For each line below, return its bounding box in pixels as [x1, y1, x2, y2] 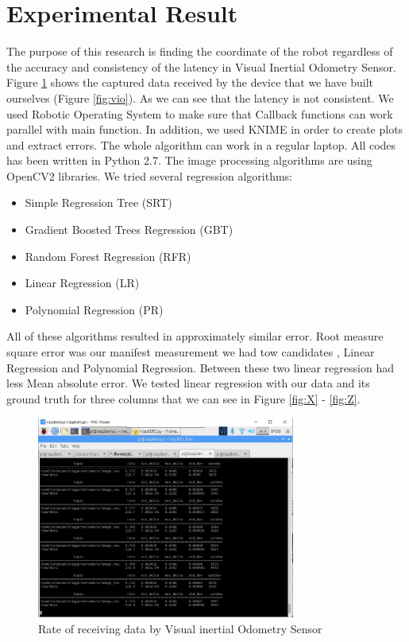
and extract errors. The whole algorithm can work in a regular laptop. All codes [6, 136, 396, 153]
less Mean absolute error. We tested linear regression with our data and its [6, 375, 370, 391]
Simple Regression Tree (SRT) [25, 194, 172, 211]
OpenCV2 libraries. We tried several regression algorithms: [6, 167, 292, 184]
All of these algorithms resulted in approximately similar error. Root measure [6, 328, 384, 344]
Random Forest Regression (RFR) [25, 247, 191, 264]
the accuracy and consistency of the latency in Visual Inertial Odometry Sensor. [6, 58, 396, 75]
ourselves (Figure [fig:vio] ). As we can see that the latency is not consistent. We [6, 89, 394, 106]
